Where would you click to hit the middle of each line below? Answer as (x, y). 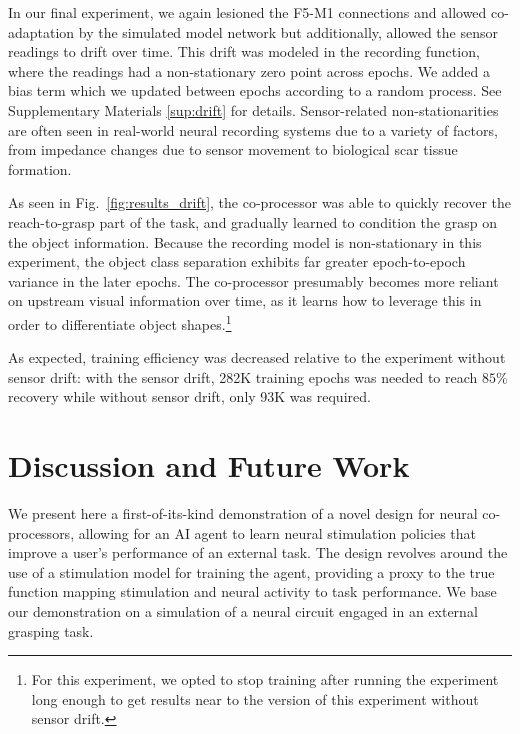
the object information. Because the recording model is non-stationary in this (245, 241)
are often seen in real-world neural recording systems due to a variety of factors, (253, 129)
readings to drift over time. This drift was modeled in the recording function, (244, 51)
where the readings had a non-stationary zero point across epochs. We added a (249, 70)
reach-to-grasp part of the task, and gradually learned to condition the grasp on (252, 221)
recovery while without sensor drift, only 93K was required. (189, 396)
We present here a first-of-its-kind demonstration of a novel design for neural (243, 513)
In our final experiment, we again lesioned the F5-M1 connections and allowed (247, 12)
